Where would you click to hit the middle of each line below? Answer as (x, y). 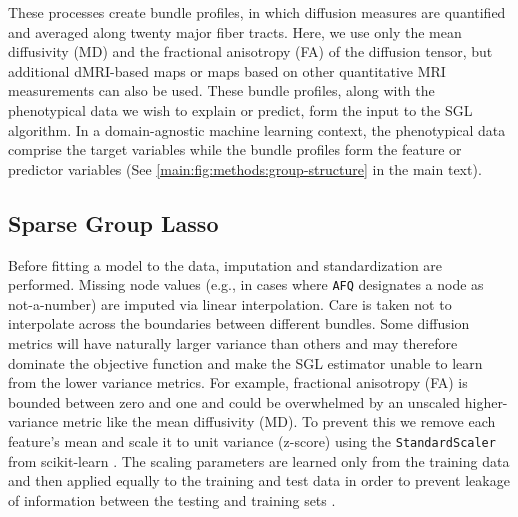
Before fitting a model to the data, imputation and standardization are (225, 264)
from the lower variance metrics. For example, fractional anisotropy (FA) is (238, 382)
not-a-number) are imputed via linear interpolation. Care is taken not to (230, 303)
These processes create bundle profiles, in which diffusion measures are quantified (257, 12)
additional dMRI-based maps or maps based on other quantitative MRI (227, 70)
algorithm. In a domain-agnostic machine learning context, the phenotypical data (257, 129)
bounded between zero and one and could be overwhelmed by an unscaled (234, 401)
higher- (486, 401)
